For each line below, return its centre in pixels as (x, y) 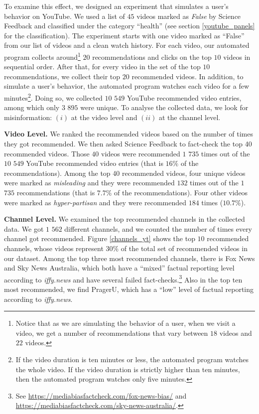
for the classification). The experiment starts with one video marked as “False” (124, 35)
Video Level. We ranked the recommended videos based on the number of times (129, 134)
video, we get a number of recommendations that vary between (112, 333)
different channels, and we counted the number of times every (158, 228)
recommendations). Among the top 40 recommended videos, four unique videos (125, 173)
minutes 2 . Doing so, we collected (53, 97)
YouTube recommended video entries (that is (95, 163)
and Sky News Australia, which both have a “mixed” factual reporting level (119, 268)
